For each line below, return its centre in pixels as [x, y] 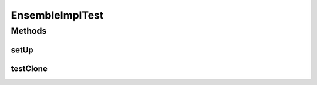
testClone [29, 68]
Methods [29, 31]
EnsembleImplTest [57, 15]
